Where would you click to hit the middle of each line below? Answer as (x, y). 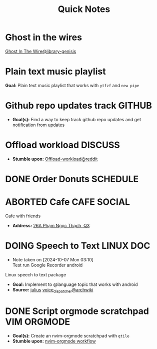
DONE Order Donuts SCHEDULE (72, 179)
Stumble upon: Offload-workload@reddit (55, 159)
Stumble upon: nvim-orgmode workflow (54, 341)
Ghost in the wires (44, 37)
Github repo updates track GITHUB (79, 106)
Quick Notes (84, 9)
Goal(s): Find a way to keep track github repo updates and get (77, 119)
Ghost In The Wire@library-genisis (41, 51)
